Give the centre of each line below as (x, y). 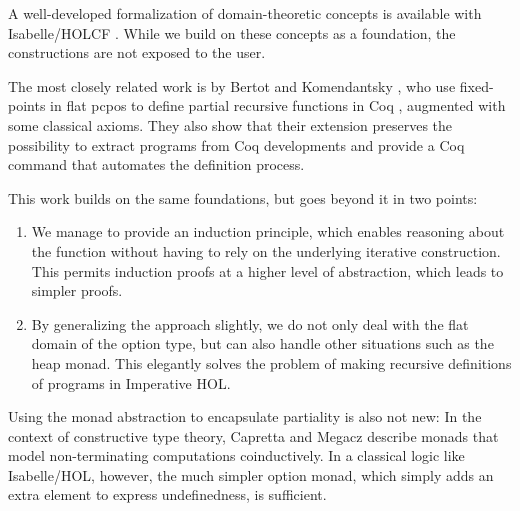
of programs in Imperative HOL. (131, 382)
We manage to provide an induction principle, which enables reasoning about (268, 231)
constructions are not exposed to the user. (137, 52)
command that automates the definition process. (156, 164)
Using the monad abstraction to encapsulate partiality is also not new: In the (245, 416)
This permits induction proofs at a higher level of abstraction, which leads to (267, 270)
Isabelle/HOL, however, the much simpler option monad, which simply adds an (251, 474)
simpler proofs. (77, 290)
